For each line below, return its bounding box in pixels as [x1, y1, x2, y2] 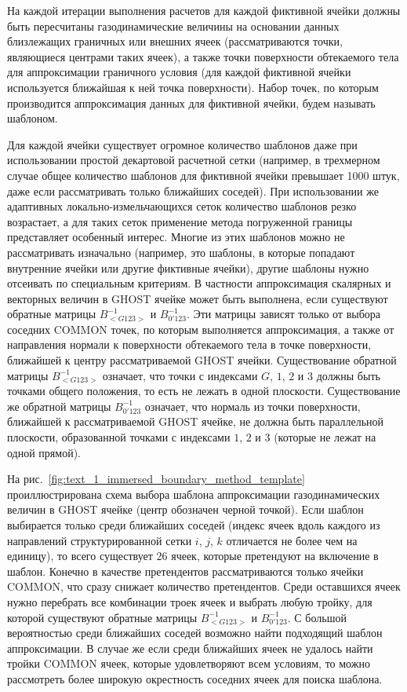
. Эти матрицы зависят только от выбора [186, 306, 381, 322]
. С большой [287, 609, 347, 625]
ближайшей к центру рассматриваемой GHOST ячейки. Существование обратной [7, 352, 397, 368]
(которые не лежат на [274, 429, 376, 445]
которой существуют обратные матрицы [7, 609, 198, 625]
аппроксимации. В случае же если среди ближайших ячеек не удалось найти [7, 639, 373, 656]
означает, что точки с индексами [102, 367, 258, 383]
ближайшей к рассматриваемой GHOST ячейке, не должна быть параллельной [7, 413, 384, 430]
